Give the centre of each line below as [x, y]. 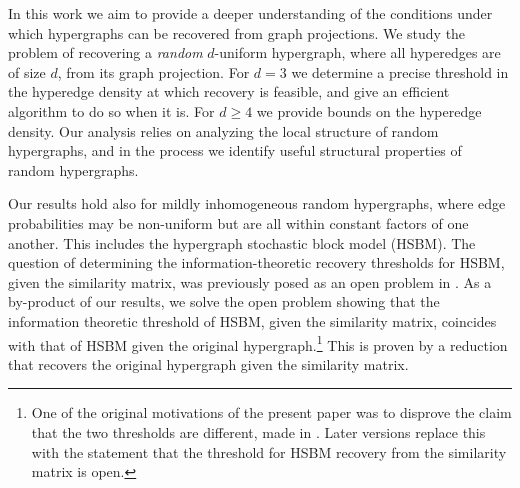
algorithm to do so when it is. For [111, 110]
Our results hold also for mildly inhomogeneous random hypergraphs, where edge [257, 203]
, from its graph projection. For [153, 71]
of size [27, 71]
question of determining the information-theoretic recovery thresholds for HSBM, [256, 262]
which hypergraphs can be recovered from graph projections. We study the [237, 32]
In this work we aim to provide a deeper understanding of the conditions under [250, 13]
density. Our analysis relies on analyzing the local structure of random [223, 130]
